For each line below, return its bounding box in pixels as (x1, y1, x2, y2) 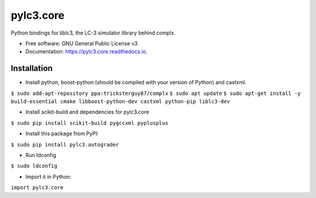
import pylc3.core (11, 185, 64, 191)
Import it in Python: (25, 173, 72, 180)
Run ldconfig (25, 151, 57, 158)
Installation (11, 63, 53, 73)
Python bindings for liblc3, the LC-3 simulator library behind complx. (11, 29, 176, 36)
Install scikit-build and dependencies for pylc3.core (25, 108, 149, 115)
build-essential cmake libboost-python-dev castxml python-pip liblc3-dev (11, 98, 231, 105)
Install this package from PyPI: (25, 130, 99, 137)
